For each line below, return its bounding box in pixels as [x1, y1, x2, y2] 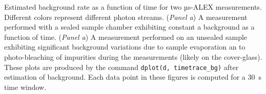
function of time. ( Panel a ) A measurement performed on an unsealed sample [4, 31, 248, 42]
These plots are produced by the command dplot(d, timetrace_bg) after [4, 61, 239, 72]
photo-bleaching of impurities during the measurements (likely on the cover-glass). [4, 51, 262, 62]
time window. [4, 81, 47, 92]
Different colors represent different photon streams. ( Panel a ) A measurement [4, 11, 248, 22]
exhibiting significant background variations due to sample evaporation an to [4, 41, 245, 52]
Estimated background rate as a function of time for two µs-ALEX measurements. [4, 2, 262, 12]
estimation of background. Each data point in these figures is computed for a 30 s [4, 72, 261, 82]
